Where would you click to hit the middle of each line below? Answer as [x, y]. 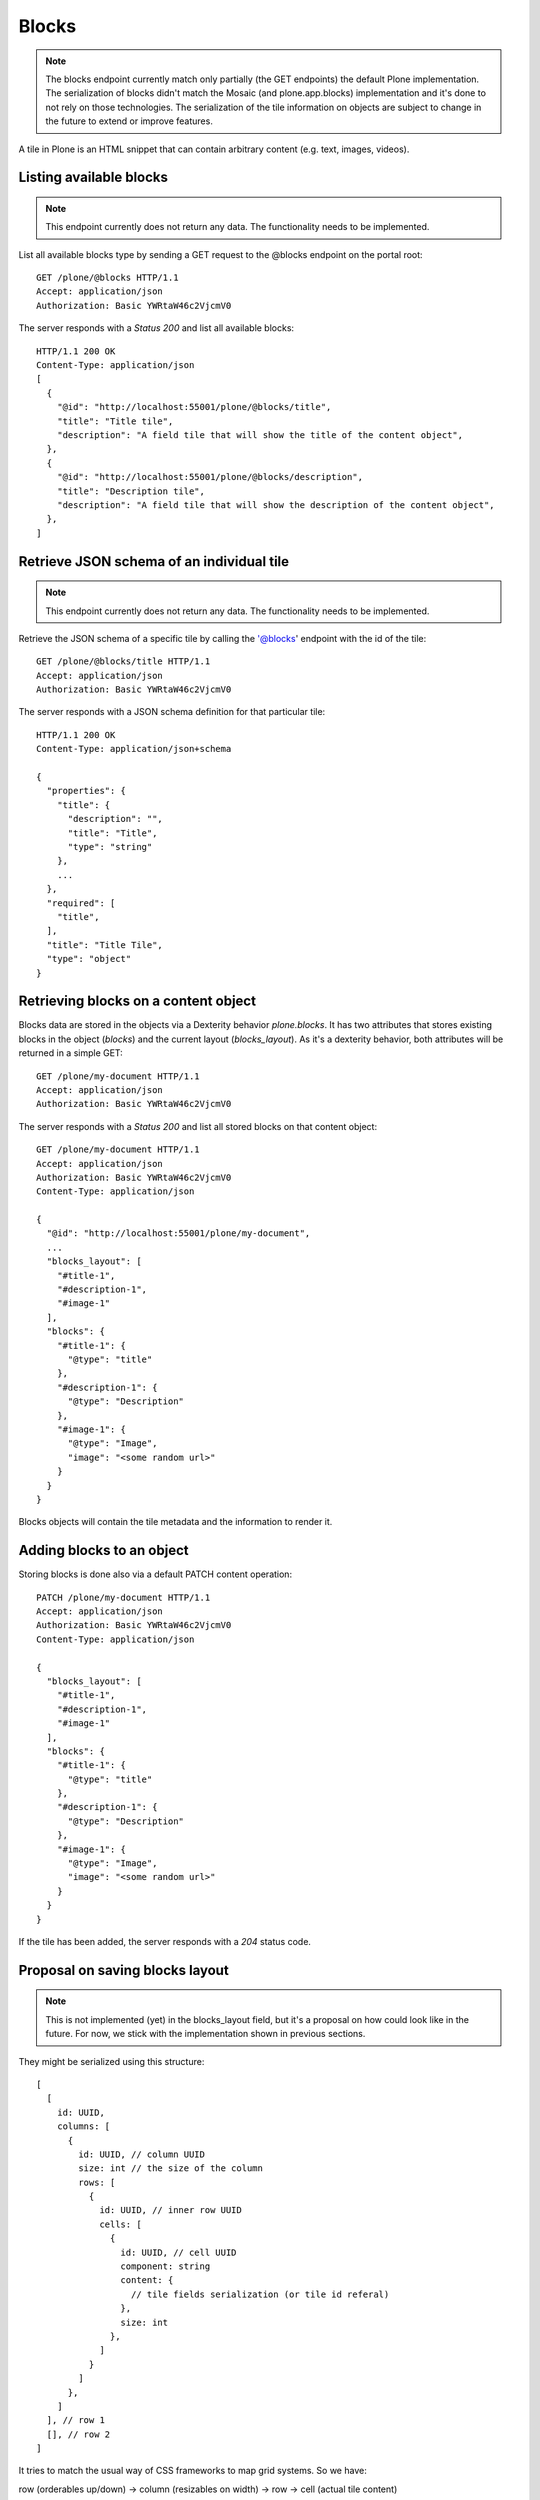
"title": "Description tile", [130, 491]
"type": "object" [89, 959]
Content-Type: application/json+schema [134, 749]
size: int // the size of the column [171, 2168]
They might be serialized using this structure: [111, 2061]
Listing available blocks [93, 177]
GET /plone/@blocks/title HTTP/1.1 [123, 661]
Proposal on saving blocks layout [123, 1970]
